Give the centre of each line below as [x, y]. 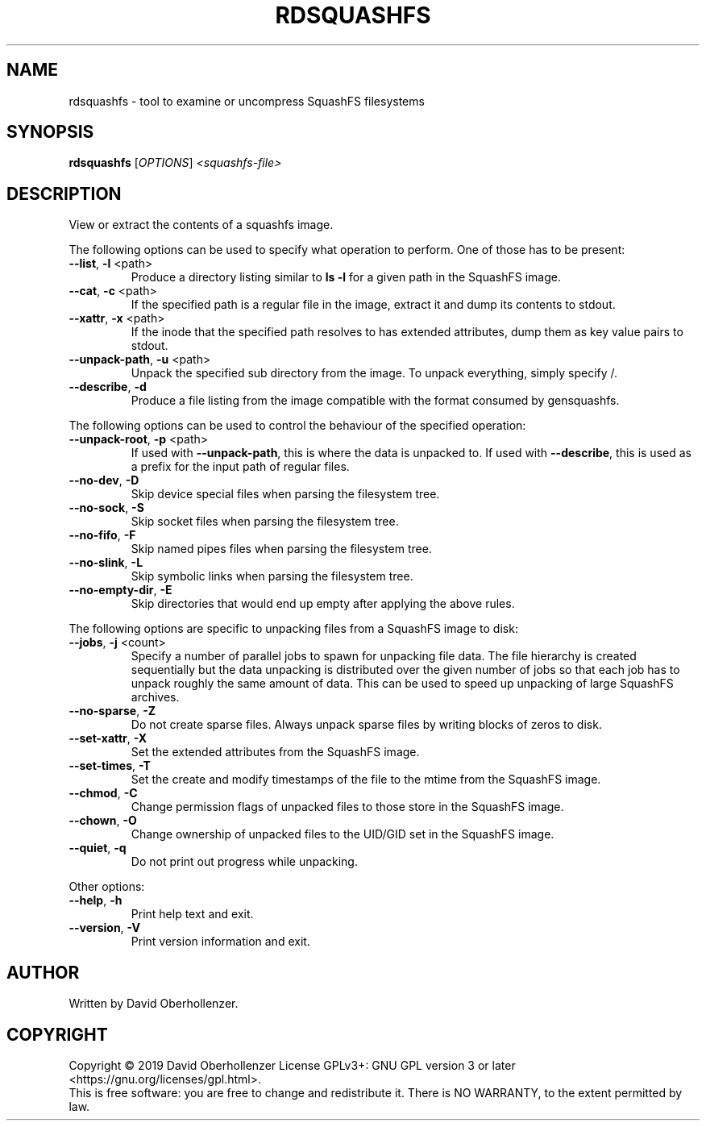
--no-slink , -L [106, 563]
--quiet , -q [98, 848]
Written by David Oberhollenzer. [154, 1004]
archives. [155, 697]
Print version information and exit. [220, 942]
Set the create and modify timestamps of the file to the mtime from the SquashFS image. [366, 780]
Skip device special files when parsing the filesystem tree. [285, 494]
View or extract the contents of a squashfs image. [201, 225]
